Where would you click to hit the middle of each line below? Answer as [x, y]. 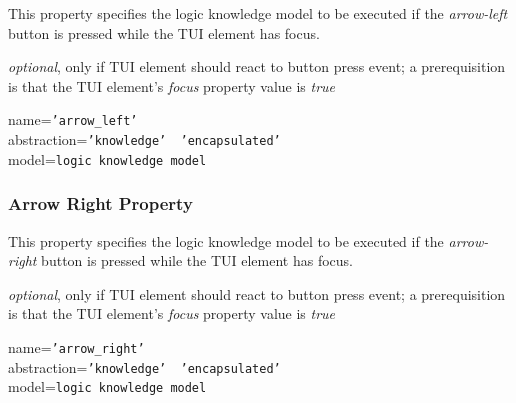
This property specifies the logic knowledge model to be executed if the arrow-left [258, 13]
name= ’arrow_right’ [76, 346]
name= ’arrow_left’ [73, 119]
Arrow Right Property [100, 203]
